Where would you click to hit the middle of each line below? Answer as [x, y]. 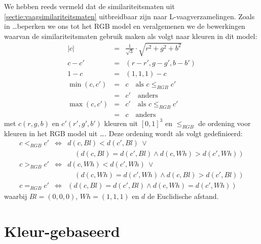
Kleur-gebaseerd [62, 231]
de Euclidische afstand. [183, 196]
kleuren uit [121, 123]
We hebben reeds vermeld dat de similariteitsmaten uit [89, 6]
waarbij [16, 196]
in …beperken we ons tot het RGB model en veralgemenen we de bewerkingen [125, 26]
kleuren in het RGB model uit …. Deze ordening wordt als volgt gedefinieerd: [123, 133]
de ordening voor [225, 123]
